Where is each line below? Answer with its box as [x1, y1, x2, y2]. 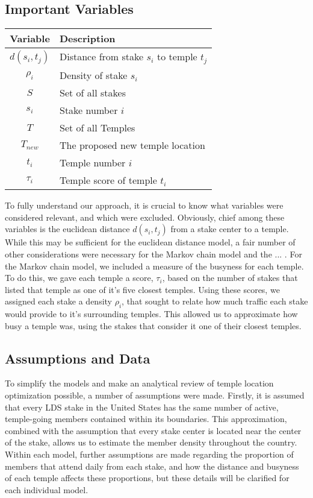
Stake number [60, 103, 118, 118]
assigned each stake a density [5, 295, 112, 307]
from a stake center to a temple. [170, 222, 289, 235]
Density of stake [60, 68, 128, 83]
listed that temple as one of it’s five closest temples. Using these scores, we [5, 283, 280, 295]
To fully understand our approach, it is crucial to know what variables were [5, 199, 284, 212]
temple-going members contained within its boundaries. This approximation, [5, 412, 287, 425]
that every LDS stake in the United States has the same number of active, [5, 400, 279, 413]
